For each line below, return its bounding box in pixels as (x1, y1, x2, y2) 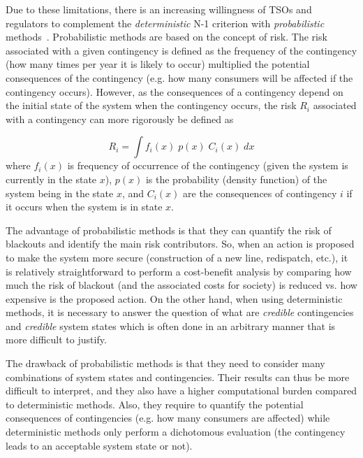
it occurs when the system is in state (6, 199, 163, 214)
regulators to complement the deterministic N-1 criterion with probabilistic (6, 15, 325, 30)
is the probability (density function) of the (145, 171, 327, 186)
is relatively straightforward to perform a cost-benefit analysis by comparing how (6, 264, 352, 278)
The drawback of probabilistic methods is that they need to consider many (6, 356, 325, 371)
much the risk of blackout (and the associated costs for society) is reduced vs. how (6, 278, 357, 292)
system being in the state (6, 185, 114, 200)
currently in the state (6, 171, 97, 186)
